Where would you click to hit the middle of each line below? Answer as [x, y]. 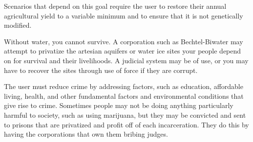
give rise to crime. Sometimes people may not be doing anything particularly [119, 105]
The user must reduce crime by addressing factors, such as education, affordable [124, 86]
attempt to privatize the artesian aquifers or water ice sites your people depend [123, 51]
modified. [18, 25]
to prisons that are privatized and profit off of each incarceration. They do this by [126, 124]
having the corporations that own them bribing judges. [86, 134]
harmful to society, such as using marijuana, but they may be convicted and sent [125, 115]
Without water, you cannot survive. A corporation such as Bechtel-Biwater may [124, 41]
